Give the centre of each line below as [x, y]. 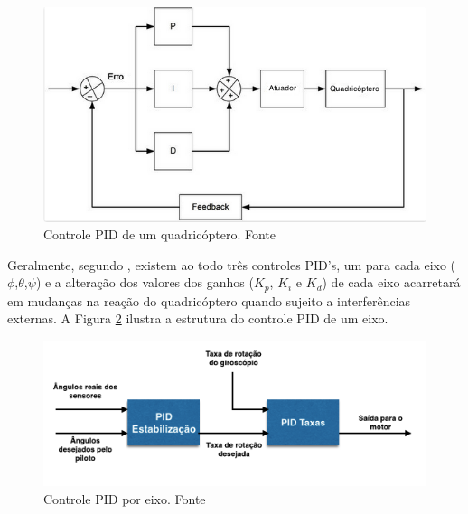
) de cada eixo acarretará [391, 282]
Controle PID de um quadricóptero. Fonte [159, 234]
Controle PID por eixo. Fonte [125, 498]
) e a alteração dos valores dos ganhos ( [145, 282]
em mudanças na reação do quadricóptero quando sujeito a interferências [209, 300]
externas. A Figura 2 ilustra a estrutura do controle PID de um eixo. [198, 318]
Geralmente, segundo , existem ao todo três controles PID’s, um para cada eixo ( [232, 264]
